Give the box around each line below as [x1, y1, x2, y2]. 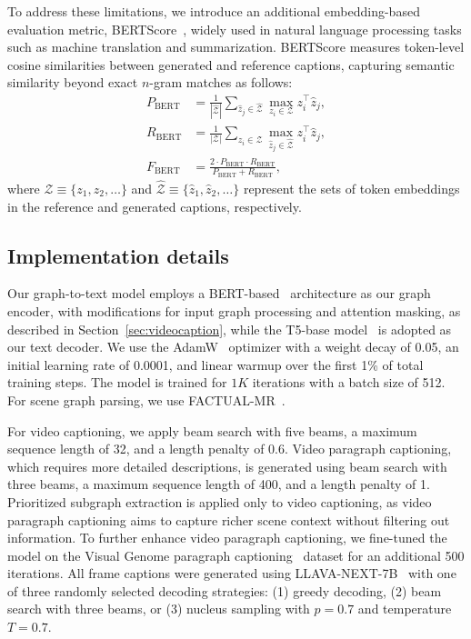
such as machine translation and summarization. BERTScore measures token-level [7, 37, 465, 56]
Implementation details [7, 241, 229, 269]
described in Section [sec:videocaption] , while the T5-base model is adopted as [7, 319, 452, 338]
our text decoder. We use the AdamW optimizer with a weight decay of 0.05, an [7, 337, 459, 356]
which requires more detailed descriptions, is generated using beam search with [7, 456, 447, 475]
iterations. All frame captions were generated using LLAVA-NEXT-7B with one [7, 564, 456, 583]
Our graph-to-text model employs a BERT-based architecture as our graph [7, 284, 431, 303]
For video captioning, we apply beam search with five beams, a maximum [7, 421, 417, 440]
